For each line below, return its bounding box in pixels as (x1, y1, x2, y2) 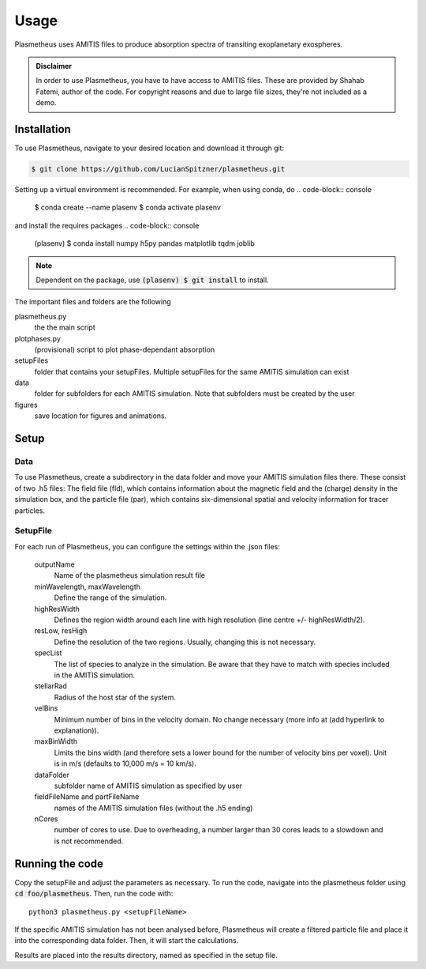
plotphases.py (14, 334, 61, 343)
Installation (14, 123, 71, 136)
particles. (14, 506, 46, 515)
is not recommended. (54, 836, 124, 846)
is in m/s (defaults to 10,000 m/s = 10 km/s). (54, 759, 196, 768)
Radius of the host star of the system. (54, 692, 177, 702)
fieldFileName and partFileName (34, 792, 140, 801)
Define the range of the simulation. (54, 593, 167, 602)
